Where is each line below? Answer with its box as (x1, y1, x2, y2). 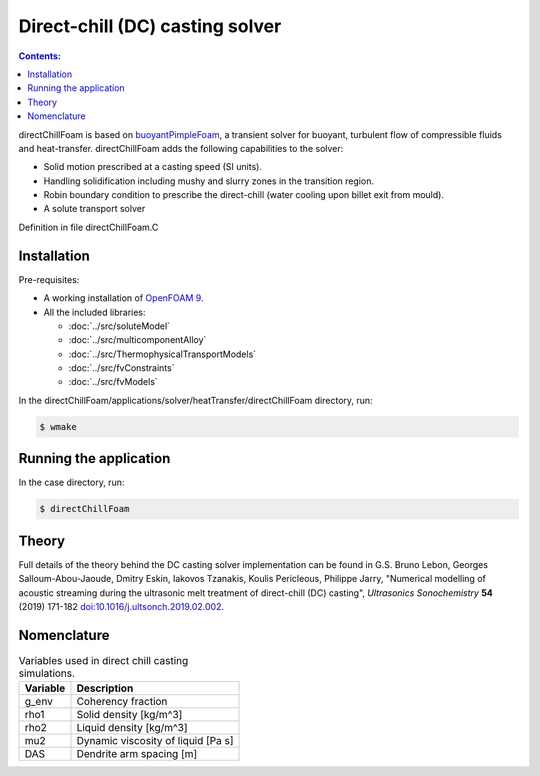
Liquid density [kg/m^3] (76, 721, 189, 735)
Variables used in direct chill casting (18, 654, 189, 668)
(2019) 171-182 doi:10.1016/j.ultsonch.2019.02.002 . (18, 601, 225, 613)
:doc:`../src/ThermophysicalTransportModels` (68, 348, 257, 360)
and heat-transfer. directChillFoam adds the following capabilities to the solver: (18, 142, 344, 154)
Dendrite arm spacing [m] (76, 747, 198, 761)
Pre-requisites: (18, 273, 80, 285)
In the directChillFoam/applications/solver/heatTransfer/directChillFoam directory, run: (18, 394, 374, 406)
